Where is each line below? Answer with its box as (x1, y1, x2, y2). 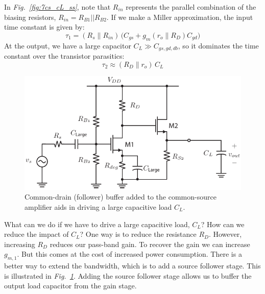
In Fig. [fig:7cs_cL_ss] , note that (4, 2, 111, 12)
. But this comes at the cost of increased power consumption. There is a (17, 249, 242, 259)
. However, (208, 229, 242, 239)
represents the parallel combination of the (126, 2, 256, 12)
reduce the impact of (4, 229, 69, 239)
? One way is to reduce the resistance (80, 229, 197, 239)
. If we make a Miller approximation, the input (106, 11, 253, 22)
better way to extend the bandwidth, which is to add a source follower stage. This (4, 260, 261, 271)
